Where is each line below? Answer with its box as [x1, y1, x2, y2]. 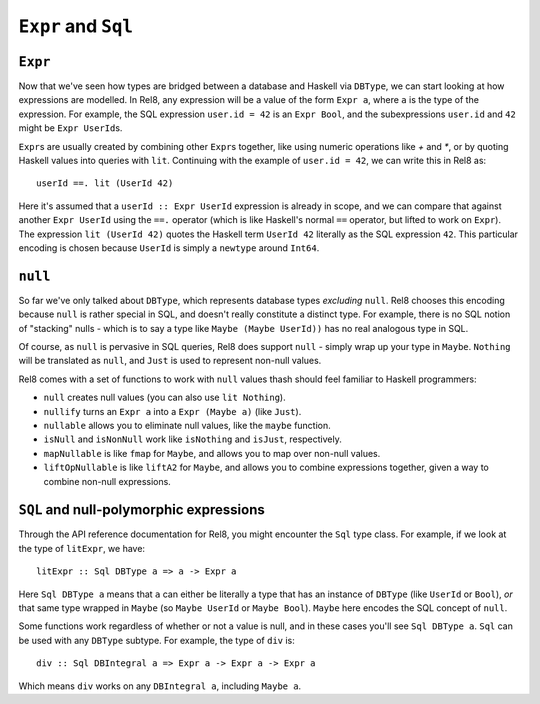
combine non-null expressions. [43, 475, 172, 487]
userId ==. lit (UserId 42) [36, 178, 174, 189]
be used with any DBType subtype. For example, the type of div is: [18, 634, 295, 646]
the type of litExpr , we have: [18, 542, 145, 554]
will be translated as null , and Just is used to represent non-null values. [18, 355, 322, 367]
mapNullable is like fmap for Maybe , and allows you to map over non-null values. [43, 447, 381, 459]
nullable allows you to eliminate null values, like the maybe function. [43, 420, 332, 431]
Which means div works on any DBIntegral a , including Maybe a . [18, 680, 302, 692]
